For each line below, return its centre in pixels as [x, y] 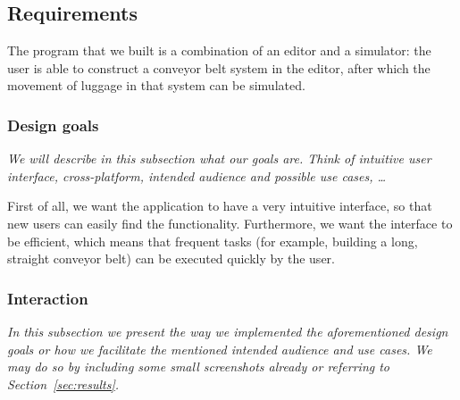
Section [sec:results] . [63, 383]
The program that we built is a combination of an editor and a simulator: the [219, 50]
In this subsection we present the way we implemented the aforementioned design [228, 331]
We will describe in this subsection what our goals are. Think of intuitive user [219, 158]
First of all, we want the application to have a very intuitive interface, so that [220, 206]
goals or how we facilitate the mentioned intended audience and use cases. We [220, 349]
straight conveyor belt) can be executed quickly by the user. [171, 258]
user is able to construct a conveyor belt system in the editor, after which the [219, 67]
